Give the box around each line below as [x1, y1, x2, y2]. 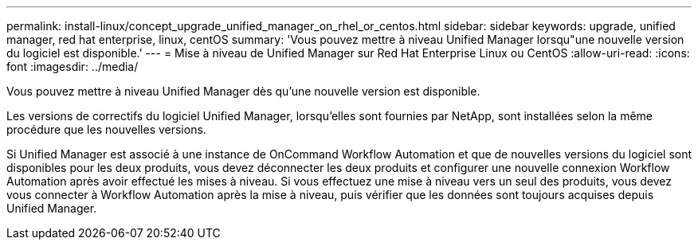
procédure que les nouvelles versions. [6, 123, 206, 136]
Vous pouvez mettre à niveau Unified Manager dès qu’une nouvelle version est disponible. [6, 84, 480, 98]
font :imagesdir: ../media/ [6, 60, 139, 73]
